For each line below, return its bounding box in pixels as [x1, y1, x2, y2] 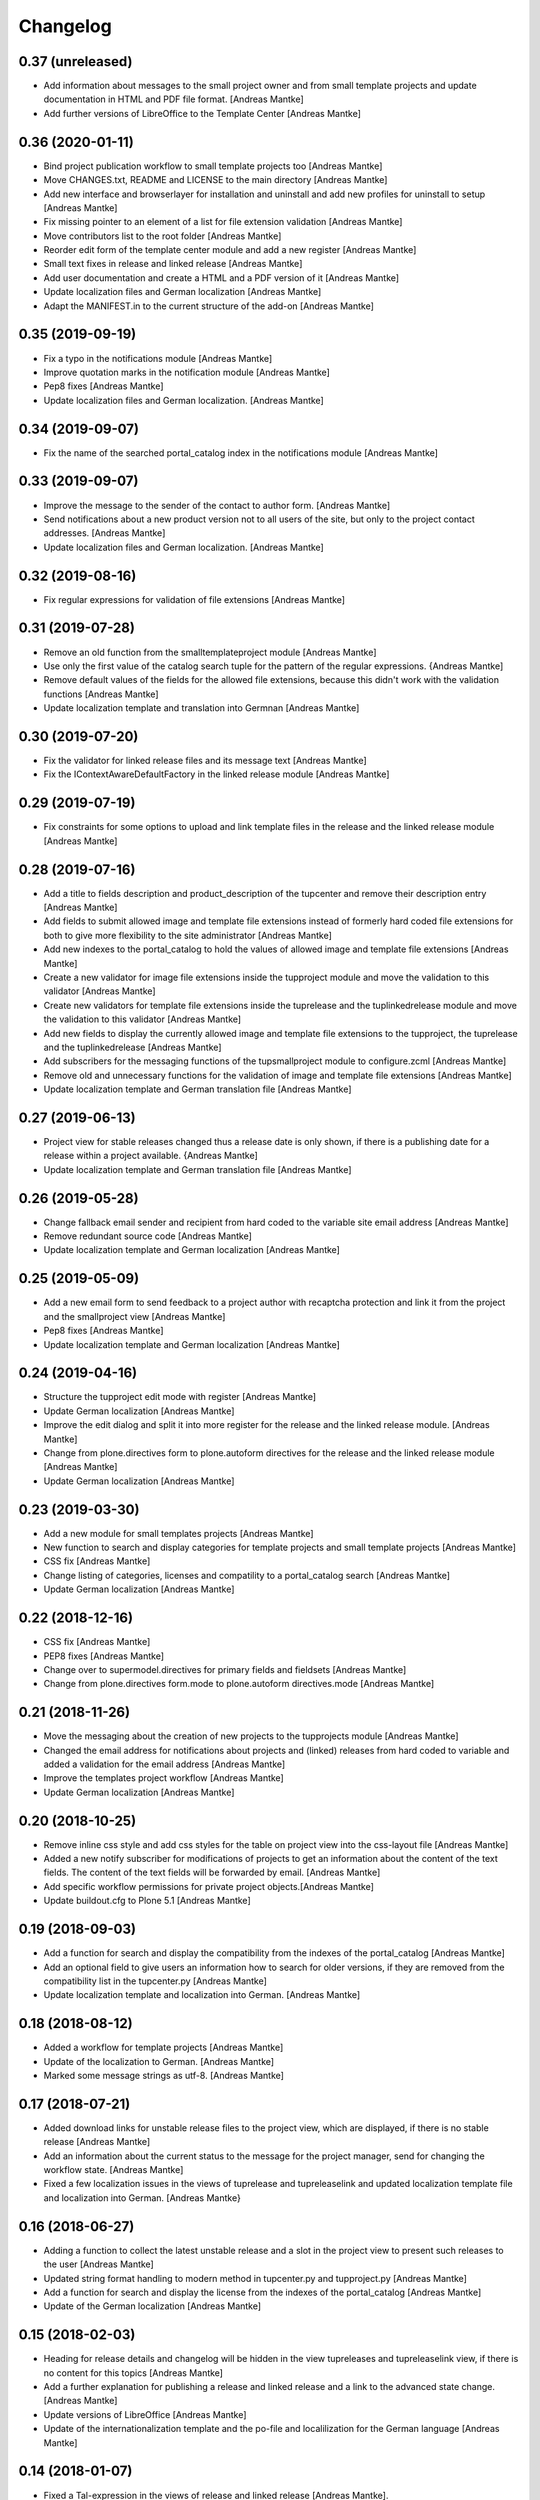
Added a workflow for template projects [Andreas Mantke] [43, 2041, 284, 2054]
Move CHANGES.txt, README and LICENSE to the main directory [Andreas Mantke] [43, 174, 388, 186]
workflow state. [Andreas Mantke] [43, 2164, 184, 2176]
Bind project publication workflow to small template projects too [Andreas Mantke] [43, 160, 383, 172]
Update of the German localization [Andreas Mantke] [43, 2300, 262, 2312]
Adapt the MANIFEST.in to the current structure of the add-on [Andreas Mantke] [43, 300, 375, 312]
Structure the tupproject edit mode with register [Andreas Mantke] [43, 1391, 317, 1403]
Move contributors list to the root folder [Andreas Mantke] [43, 230, 282, 242]
